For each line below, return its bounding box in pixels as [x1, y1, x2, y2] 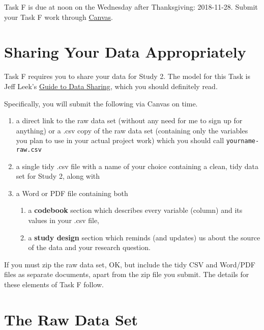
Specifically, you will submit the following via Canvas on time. [4, 98, 198, 108]
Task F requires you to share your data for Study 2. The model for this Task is [4, 71, 250, 81]
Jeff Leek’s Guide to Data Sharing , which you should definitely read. [4, 80, 218, 91]
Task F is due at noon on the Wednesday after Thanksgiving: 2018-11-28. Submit [4, 2, 258, 12]
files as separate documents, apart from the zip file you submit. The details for [4, 269, 249, 280]
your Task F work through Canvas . [4, 11, 113, 22]
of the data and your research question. [28, 242, 151, 253]
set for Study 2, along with [16, 171, 100, 181]
